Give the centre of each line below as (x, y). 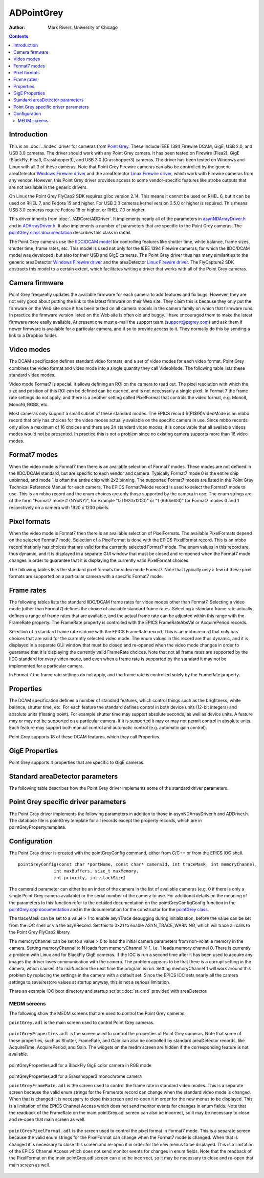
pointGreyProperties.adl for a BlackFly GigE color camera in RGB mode (80, 1065)
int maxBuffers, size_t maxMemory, (97, 871)
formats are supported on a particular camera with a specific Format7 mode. (86, 577)
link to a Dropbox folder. (33, 335)
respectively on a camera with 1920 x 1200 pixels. (59, 507)
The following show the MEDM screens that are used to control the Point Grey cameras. (97, 1013)
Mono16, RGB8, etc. (29, 404)
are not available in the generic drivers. (48, 187)
